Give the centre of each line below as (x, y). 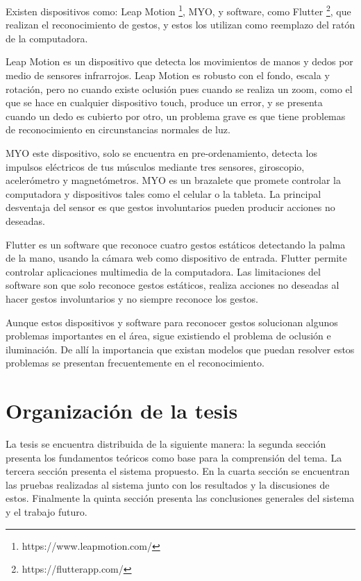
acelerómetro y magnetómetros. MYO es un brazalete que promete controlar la (173, 180)
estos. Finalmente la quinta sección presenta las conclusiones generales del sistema (180, 498)
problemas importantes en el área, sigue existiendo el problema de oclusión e (168, 336)
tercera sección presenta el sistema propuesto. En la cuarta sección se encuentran (178, 471)
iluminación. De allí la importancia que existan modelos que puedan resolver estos (180, 349)
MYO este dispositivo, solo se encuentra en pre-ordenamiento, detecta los (161, 153)
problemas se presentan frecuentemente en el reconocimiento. (135, 363)
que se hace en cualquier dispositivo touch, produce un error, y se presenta (164, 102)
